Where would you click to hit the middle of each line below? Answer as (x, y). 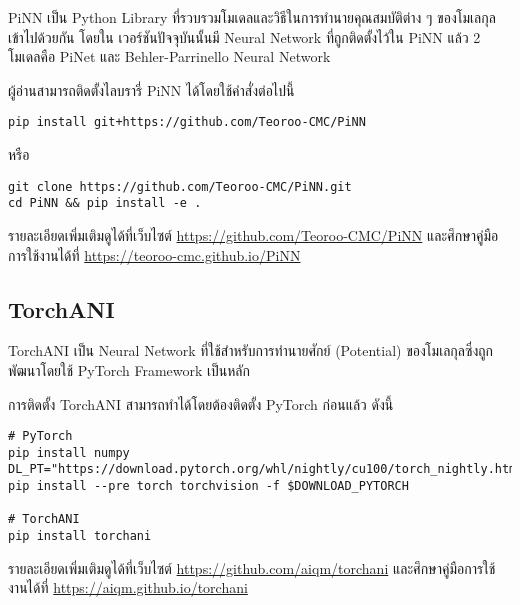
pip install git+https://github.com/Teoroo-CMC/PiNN (187, 122)
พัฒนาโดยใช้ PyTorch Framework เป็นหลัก (129, 369)
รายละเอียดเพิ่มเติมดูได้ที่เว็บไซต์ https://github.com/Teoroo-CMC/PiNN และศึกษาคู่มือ (253, 234)
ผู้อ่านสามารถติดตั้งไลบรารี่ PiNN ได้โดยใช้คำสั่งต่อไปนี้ (151, 89)
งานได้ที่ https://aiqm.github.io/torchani (128, 587)
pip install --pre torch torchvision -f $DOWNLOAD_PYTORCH (208, 486)
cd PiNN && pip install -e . (105, 203)
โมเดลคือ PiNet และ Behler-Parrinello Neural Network (169, 56)
